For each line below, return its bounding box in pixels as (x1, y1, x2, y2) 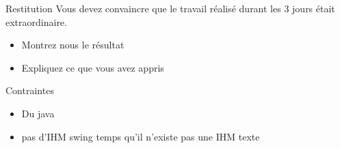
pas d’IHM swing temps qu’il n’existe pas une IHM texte (21, 129, 260, 143)
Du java (21, 106, 55, 120)
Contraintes (5, 83, 54, 98)
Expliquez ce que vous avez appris (21, 60, 164, 74)
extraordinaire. (5, 14, 67, 29)
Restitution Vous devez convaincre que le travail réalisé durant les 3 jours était (5, 1, 335, 15)
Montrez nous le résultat (21, 38, 125, 52)
